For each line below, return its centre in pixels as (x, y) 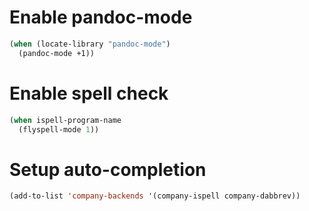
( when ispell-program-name (65, 120)
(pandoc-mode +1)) (57, 53)
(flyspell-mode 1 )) (59, 129)
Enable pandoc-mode (101, 17)
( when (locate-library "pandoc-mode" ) (90, 44)
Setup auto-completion (108, 169)
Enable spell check (89, 93)
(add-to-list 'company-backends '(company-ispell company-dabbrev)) (155, 196)
